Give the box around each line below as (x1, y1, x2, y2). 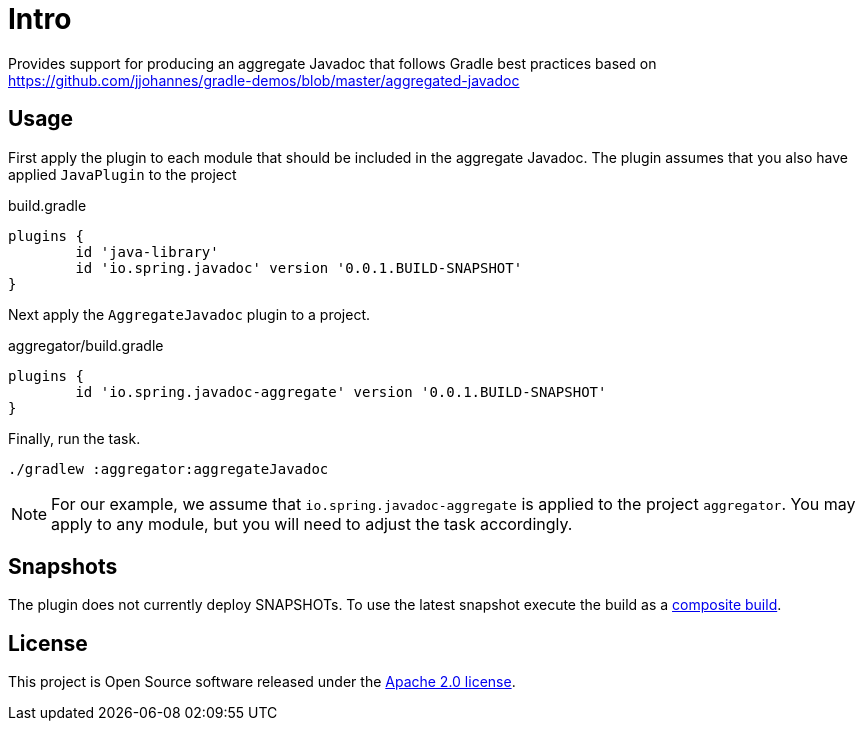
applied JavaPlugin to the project (8, 165, 237, 183)
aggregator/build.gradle (8, 336, 164, 354)
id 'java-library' (75, 243, 219, 260)
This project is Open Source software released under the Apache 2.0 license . (8, 673, 516, 691)
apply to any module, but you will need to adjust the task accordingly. (51, 513, 573, 534)
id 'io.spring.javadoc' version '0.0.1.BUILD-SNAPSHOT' (75, 259, 523, 276)
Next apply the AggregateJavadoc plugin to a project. (8, 305, 371, 323)
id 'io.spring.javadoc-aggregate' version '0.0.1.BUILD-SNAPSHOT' (75, 383, 607, 400)
